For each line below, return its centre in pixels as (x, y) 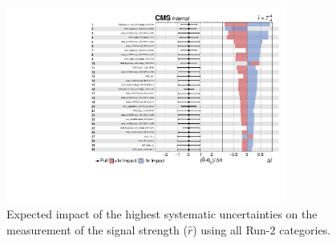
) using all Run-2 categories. (262, 229)
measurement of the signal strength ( (97, 229)
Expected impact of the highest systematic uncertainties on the (162, 214)
